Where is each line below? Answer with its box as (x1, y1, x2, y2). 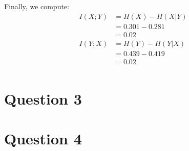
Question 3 (4, 88, 82, 109)
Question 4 (4, 128, 82, 149)
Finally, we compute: (4, 1, 69, 11)
